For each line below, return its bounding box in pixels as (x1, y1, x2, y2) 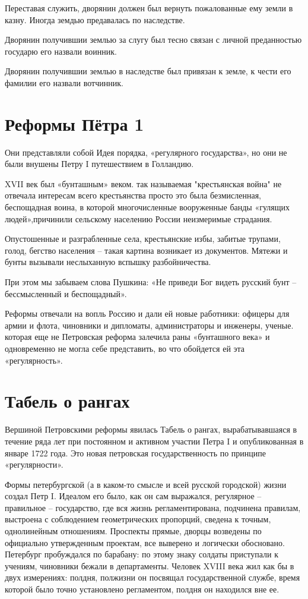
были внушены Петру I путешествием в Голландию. (5, 157, 194, 170)
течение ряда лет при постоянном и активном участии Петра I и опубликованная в (5, 434, 304, 447)
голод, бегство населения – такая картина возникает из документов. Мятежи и (5, 244, 288, 256)
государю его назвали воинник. (5, 45, 117, 57)
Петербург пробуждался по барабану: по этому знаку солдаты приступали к (5, 548, 279, 560)
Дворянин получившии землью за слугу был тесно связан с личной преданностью (5, 33, 302, 46)
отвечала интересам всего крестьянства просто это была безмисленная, (5, 189, 261, 201)
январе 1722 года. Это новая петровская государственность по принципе (5, 446, 266, 459)
